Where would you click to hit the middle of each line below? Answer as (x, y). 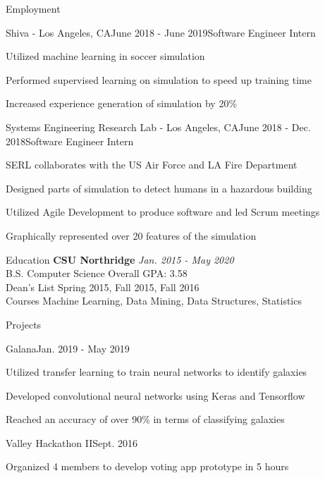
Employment (33, 8)
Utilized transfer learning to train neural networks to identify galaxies (157, 372)
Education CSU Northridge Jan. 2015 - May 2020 (120, 259)
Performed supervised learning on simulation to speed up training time (159, 79)
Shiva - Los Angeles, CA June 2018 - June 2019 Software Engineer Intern (161, 32)
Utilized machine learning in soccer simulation (105, 56)
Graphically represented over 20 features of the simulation (131, 235)
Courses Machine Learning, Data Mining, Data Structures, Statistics (154, 301)
